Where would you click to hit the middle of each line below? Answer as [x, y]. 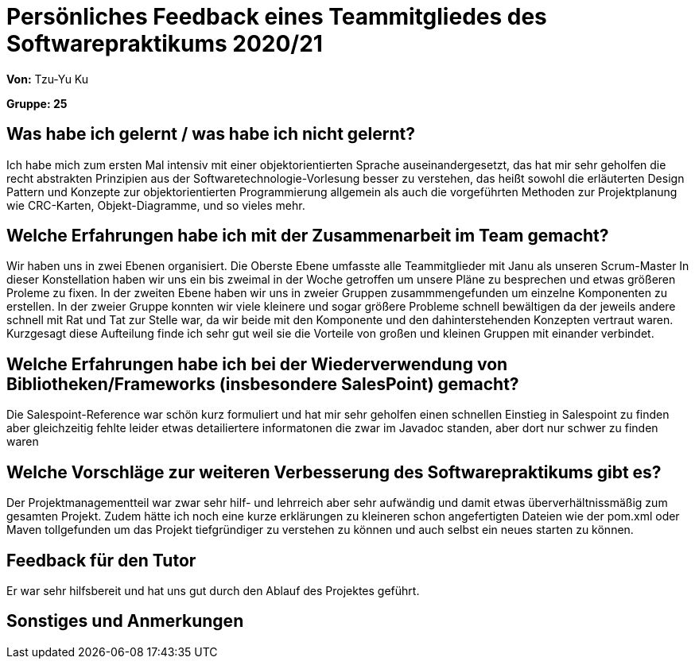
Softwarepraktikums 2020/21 [165, 44]
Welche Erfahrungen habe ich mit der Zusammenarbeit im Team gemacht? [308, 236]
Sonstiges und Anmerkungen [125, 621]
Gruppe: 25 [37, 103]
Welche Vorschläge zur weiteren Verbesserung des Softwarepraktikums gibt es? [334, 472]
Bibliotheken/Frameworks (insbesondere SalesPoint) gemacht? [263, 384]
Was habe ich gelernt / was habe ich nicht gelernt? [211, 134]
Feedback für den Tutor [101, 560]
